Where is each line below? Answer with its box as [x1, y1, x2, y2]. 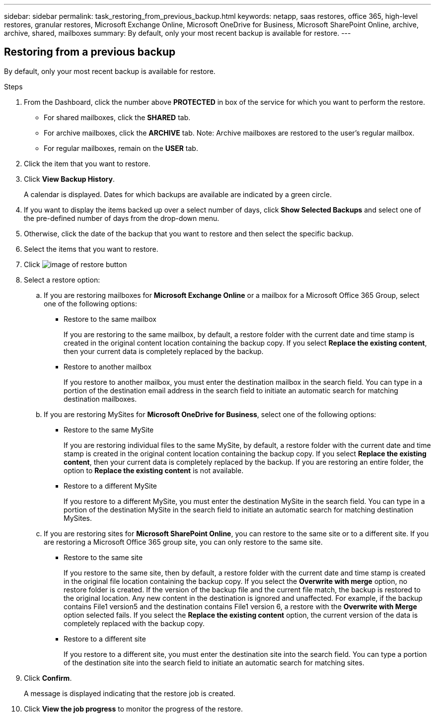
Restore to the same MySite [64, 425, 154, 434]
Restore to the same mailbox [64, 314, 156, 323]
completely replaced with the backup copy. [64, 619, 205, 628]
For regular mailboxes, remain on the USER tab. [44, 143, 198, 152]
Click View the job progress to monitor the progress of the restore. [24, 704, 243, 713]
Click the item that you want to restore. [24, 159, 150, 168]
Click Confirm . [24, 673, 72, 682]
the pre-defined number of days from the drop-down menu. [24, 214, 219, 222]
